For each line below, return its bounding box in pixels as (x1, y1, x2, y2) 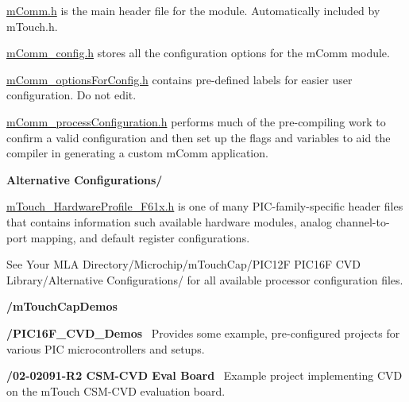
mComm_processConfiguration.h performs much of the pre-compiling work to (6, 113, 386, 129)
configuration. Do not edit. (6, 87, 137, 103)
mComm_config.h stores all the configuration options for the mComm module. (6, 44, 390, 61)
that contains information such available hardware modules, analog (6, 213, 332, 230)
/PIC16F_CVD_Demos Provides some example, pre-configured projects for (6, 324, 400, 341)
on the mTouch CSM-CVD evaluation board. (6, 382, 226, 399)
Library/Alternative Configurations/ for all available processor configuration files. (6, 271, 403, 288)
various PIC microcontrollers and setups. (6, 340, 205, 357)
